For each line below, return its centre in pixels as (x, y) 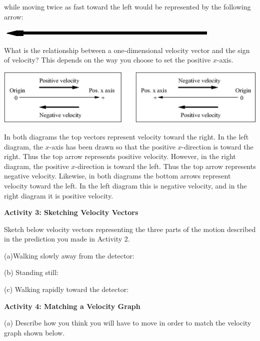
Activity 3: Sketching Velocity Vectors (71, 212)
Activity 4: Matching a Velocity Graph (72, 306)
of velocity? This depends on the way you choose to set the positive (107, 60)
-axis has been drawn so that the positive (112, 146)
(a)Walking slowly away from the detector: (69, 255)
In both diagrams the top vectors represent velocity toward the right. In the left (126, 136)
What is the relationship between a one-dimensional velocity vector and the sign (127, 50)
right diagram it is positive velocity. (59, 195)
